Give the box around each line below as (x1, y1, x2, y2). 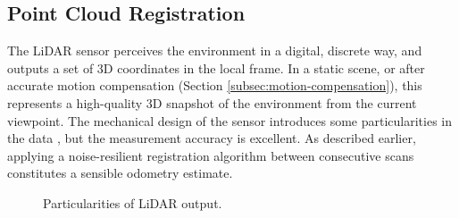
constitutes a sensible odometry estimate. (7, 163, 233, 182)
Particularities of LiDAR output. (43, 193, 222, 212)
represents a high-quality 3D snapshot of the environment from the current (7, 93, 417, 112)
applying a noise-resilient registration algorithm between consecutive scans (7, 146, 414, 164)
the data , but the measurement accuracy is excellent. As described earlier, (7, 129, 416, 147)
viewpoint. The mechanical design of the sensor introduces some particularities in (7, 111, 452, 130)
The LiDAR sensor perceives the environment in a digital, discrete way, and (7, 41, 422, 60)
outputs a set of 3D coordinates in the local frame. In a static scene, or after (7, 58, 425, 77)
